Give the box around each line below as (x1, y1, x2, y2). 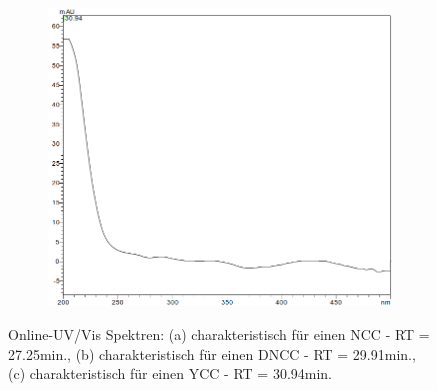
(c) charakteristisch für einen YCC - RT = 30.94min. (8, 363, 333, 384)
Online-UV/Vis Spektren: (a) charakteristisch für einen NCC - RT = (8, 324, 430, 345)
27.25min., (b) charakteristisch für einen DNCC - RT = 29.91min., (8, 343, 416, 364)
